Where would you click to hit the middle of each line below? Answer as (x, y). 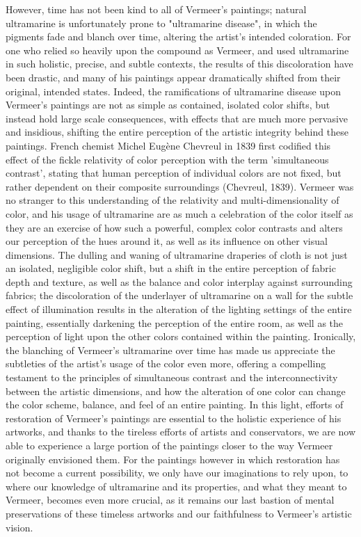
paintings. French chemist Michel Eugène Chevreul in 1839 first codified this (168, 145)
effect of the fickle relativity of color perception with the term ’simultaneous (167, 159)
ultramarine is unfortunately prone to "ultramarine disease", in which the (161, 23)
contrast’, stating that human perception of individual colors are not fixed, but (174, 173)
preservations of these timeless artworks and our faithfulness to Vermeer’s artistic (179, 513)
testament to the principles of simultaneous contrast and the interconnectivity (172, 377)
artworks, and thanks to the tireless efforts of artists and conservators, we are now (181, 432)
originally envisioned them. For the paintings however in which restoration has (173, 459)
